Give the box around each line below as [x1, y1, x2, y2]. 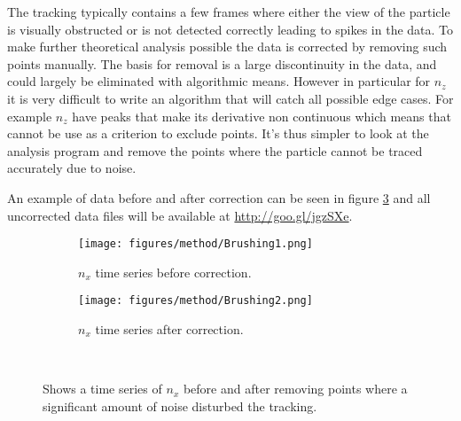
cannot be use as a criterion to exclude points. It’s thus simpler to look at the [7, 124, 429, 143]
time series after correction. [95, 320, 244, 339]
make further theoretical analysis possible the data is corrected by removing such [7, 37, 448, 56]
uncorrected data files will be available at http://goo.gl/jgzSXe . [7, 206, 353, 224]
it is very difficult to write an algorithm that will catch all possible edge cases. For [7, 89, 454, 107]
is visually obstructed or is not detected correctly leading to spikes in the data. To [7, 19, 454, 38]
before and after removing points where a [183, 379, 408, 398]
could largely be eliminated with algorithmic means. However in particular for [7, 72, 431, 90]
